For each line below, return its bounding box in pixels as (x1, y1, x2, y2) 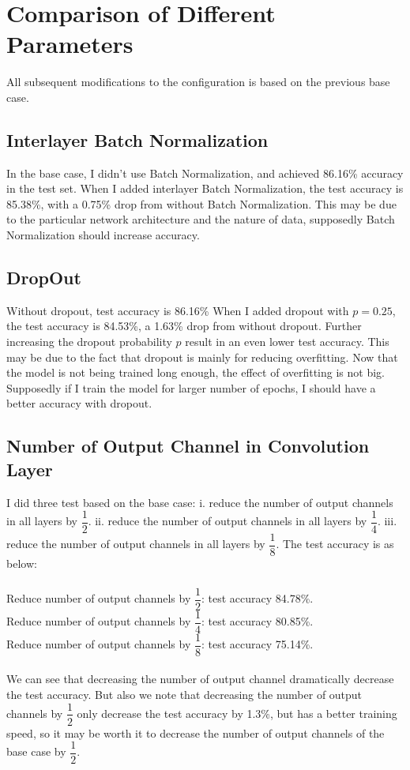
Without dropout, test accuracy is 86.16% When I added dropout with (6, 302, 349, 318)
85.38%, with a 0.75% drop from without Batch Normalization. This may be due (6, 195, 397, 212)
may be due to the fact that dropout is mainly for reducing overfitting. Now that (6, 348, 398, 365)
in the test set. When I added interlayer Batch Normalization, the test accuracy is (6, 180, 404, 197)
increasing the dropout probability (6, 333, 172, 350)
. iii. (377, 513, 397, 529)
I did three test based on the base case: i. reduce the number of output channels (6, 494, 393, 510)
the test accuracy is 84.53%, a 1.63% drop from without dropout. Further (6, 317, 362, 334)
